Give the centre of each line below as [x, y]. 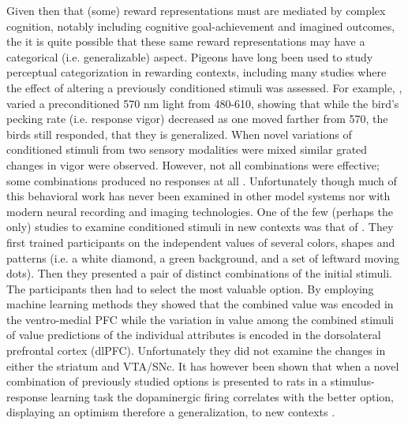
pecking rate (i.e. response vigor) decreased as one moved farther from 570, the [197, 119]
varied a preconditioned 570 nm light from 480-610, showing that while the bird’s [203, 103]
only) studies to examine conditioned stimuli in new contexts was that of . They [200, 227]
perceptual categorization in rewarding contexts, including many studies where [197, 72]
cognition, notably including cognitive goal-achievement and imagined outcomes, [201, 26]
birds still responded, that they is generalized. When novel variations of [179, 134]
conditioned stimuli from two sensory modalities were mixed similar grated [187, 149]
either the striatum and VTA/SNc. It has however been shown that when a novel [203, 365]
